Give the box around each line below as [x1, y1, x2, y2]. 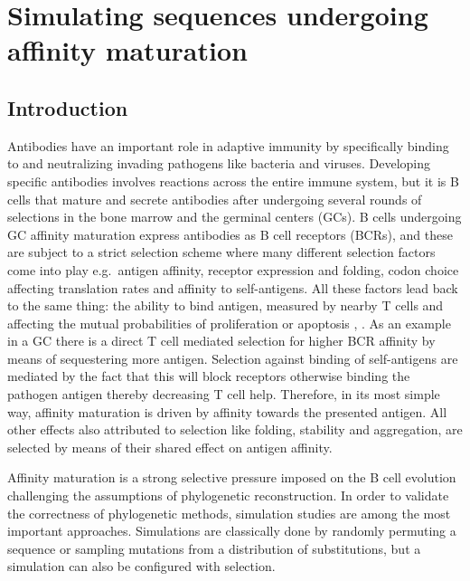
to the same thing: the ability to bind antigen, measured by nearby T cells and [7, 296, 444, 315]
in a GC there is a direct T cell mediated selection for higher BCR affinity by [7, 331, 436, 350]
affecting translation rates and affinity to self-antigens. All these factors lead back [7, 278, 458, 297]
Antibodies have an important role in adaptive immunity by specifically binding [7, 136, 449, 155]
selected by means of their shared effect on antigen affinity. [7, 437, 333, 456]
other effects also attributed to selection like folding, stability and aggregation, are [7, 420, 463, 439]
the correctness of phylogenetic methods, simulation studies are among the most [7, 503, 451, 522]
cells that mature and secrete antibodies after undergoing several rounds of [7, 189, 422, 208]
